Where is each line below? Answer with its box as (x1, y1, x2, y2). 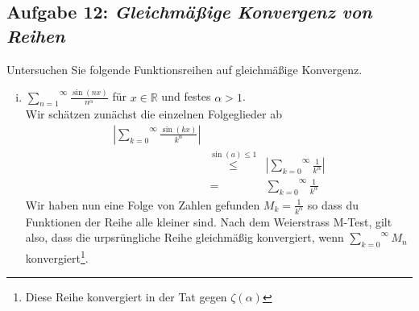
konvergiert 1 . (25, 247, 89, 266)
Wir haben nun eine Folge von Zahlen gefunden (25, 196, 260, 213)
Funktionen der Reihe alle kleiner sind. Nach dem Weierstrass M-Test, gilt (25, 213, 392, 230)
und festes (161, 88, 211, 105)
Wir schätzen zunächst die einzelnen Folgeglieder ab (25, 106, 282, 122)
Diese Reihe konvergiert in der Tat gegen (25, 288, 227, 305)
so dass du (307, 196, 359, 213)
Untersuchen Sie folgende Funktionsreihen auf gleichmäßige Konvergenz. (6, 60, 363, 77)
